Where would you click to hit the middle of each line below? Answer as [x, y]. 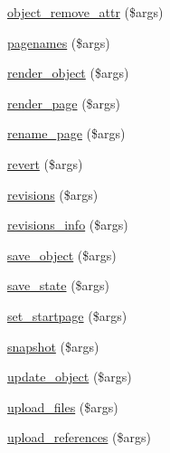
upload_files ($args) [63, 406]
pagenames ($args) [59, 42]
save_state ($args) [59, 285]
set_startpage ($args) [67, 315]
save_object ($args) [62, 255]
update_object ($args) [70, 377]
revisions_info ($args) [68, 225]
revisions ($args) [53, 194]
